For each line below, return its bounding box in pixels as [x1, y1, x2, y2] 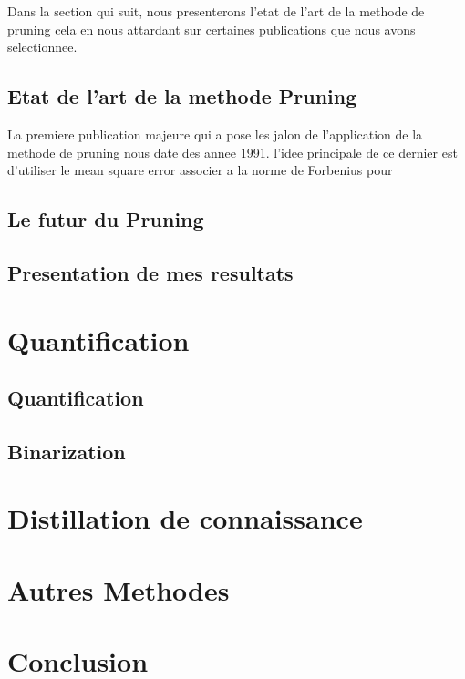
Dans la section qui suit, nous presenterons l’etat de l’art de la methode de [7, 2, 425, 20]
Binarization [7, 437, 126, 465]
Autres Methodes [7, 571, 230, 608]
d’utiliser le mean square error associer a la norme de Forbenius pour [7, 160, 393, 180]
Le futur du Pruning [7, 205, 204, 233]
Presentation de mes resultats [7, 258, 294, 286]
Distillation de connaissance [7, 499, 363, 537]
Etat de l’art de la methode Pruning [7, 82, 357, 110]
